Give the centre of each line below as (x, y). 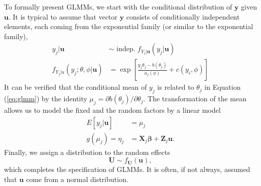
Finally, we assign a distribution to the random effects (87, 152)
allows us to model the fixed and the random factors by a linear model (112, 110)
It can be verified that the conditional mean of (76, 87)
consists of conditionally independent (183, 16)
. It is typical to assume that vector (63, 16)
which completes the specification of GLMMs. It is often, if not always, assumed (127, 169)
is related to (176, 87)
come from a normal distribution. (77, 179)
